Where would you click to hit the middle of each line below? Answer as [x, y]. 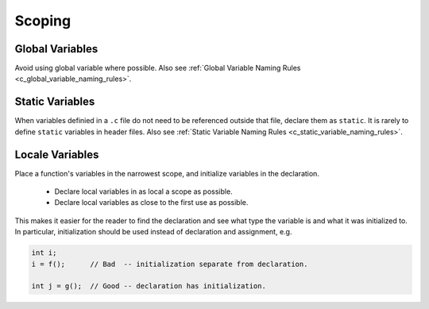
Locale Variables [57, 154]
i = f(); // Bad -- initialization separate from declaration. [170, 264]
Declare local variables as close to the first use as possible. [151, 203]
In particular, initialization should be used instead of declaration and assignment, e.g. [153, 232]
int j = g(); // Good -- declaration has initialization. [149, 286]
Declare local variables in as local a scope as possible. [144, 191]
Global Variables [56, 49]
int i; [44, 253]
